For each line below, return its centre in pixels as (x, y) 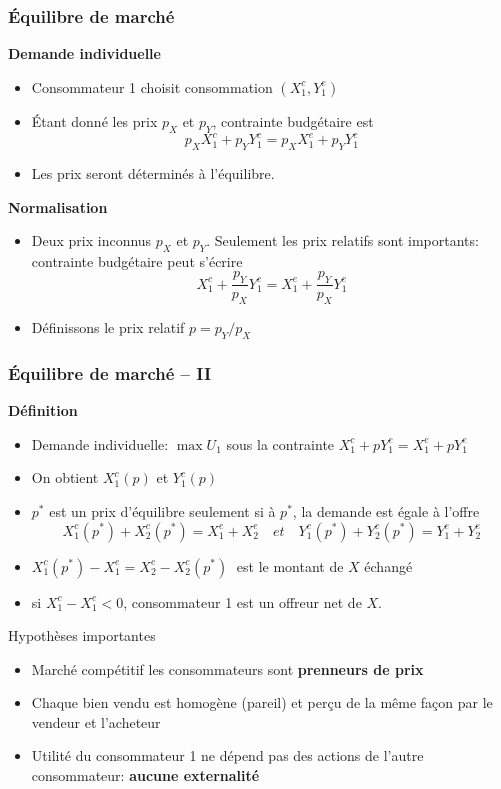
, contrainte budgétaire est (293, 120)
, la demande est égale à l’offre (386, 510)
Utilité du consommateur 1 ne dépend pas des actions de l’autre (227, 755)
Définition (43, 410)
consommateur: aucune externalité (145, 775)
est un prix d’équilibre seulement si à (162, 510)
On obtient (65, 477)
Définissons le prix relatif (108, 327)
